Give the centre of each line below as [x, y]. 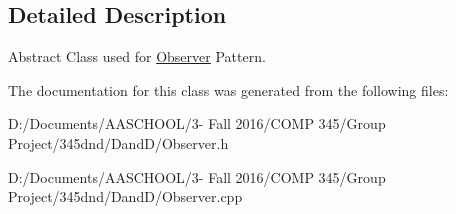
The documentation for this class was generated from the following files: [228, 89]
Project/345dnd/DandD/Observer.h [118, 142]
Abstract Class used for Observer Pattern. [137, 56]
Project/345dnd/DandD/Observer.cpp [125, 196]
